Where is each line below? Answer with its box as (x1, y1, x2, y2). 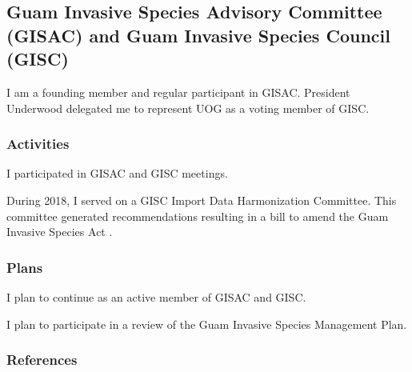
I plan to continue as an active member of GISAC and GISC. (6, 288, 306, 305)
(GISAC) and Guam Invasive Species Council (6, 22, 390, 47)
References (6, 350, 78, 370)
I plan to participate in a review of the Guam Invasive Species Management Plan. (6, 315, 407, 332)
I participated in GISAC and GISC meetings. (6, 165, 228, 182)
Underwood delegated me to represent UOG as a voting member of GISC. (6, 99, 370, 116)
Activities (6, 134, 70, 154)
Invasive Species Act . (6, 223, 113, 240)
